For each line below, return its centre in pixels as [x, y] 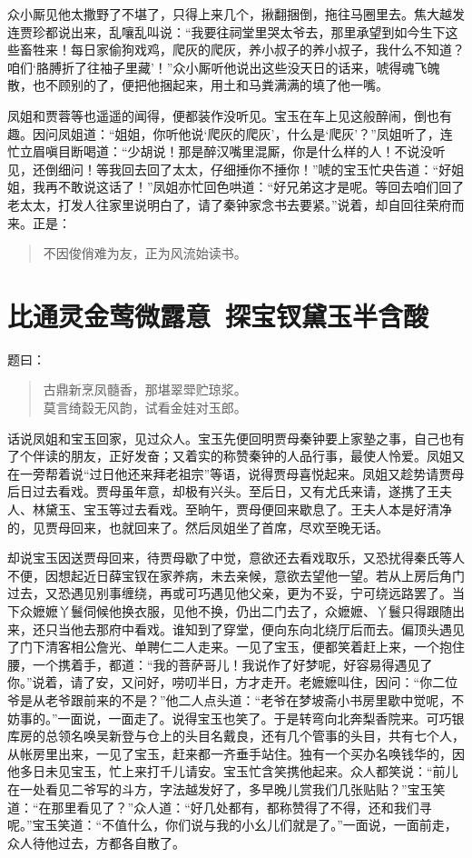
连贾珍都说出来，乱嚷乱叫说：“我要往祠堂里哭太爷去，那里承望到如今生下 [226, 31]
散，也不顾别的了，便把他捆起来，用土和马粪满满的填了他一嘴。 [198, 85]
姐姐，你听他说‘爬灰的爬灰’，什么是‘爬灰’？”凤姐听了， [277, 133]
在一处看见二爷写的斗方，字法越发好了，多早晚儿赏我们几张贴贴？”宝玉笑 [226, 788]
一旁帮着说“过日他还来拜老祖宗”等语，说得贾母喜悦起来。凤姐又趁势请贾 [236, 473]
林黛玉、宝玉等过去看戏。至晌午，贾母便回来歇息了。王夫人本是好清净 [242, 509]
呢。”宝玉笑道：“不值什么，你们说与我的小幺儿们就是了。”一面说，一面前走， [232, 825]
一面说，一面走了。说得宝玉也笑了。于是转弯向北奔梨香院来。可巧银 [261, 718]
